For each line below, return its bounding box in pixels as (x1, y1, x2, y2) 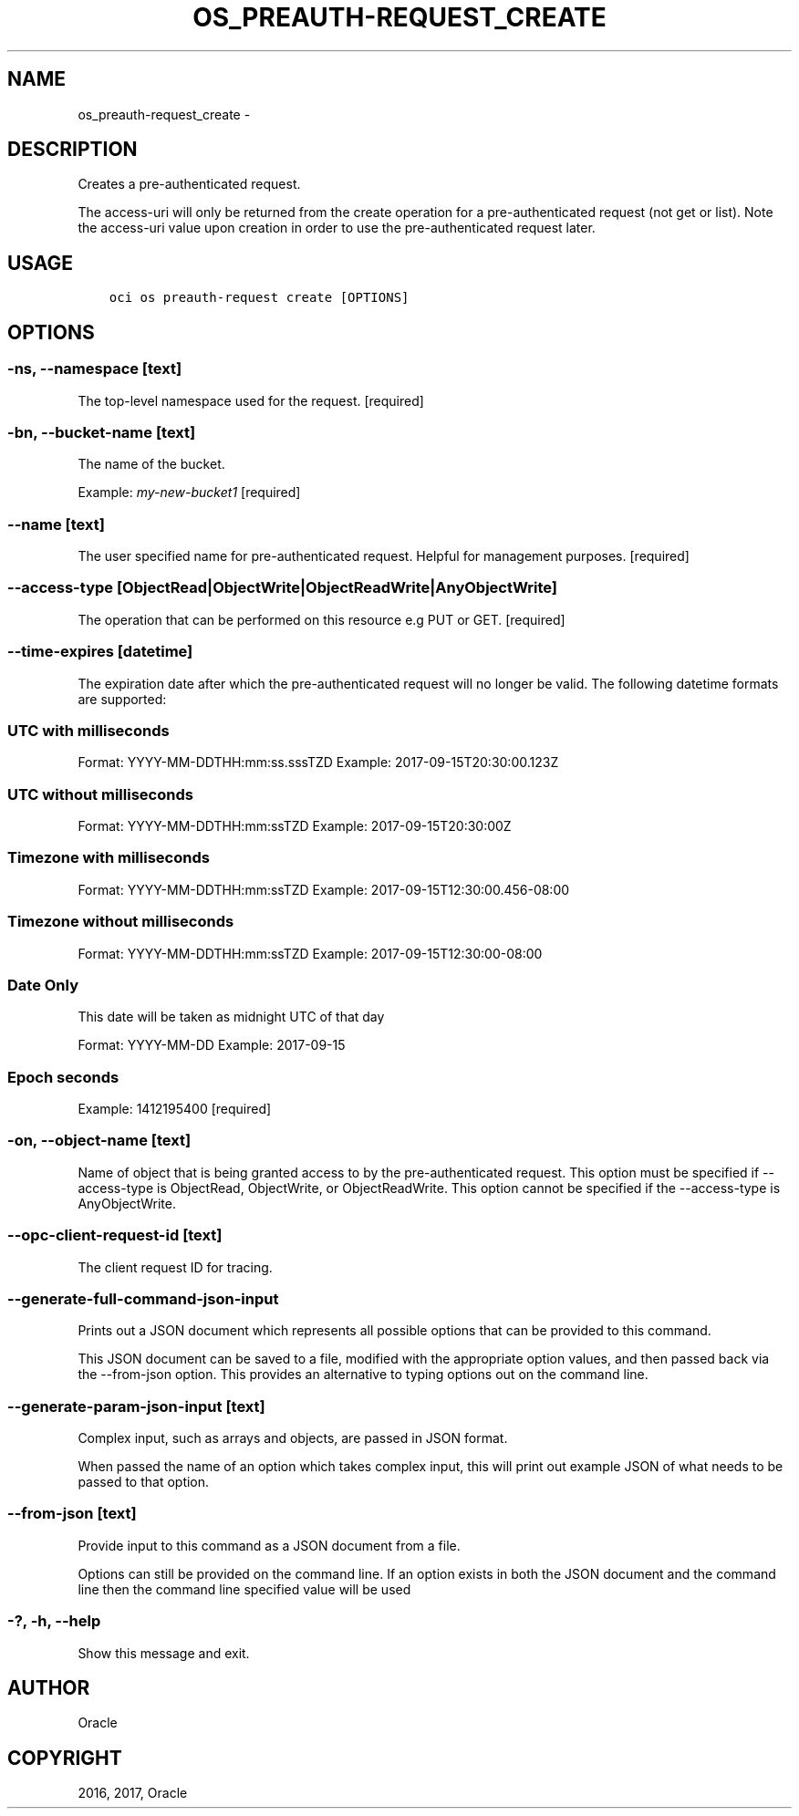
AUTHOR (7, 1676, 90, 1699)
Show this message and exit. (78, 1645, 250, 1661)
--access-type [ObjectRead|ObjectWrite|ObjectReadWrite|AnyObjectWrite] (7, 578, 558, 597)
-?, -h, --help (7, 1612, 101, 1631)
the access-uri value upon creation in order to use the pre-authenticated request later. (78, 220, 596, 236)
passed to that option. (78, 1474, 210, 1489)
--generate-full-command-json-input (7, 1289, 279, 1308)
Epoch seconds (7, 1067, 119, 1086)
